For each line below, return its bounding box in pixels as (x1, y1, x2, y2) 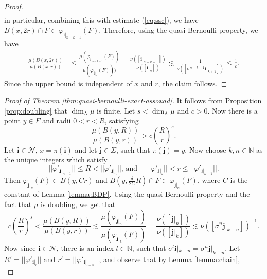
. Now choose (185, 144, 226, 155)
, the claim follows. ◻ (158, 78, 227, 88)
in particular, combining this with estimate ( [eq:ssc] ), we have (4, 14, 199, 25)
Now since (4, 242, 36, 253)
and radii (42, 115, 71, 126)
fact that (4, 198, 32, 209)
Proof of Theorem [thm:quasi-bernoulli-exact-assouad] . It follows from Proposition (4, 95, 262, 106)
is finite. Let (97, 105, 135, 116)
